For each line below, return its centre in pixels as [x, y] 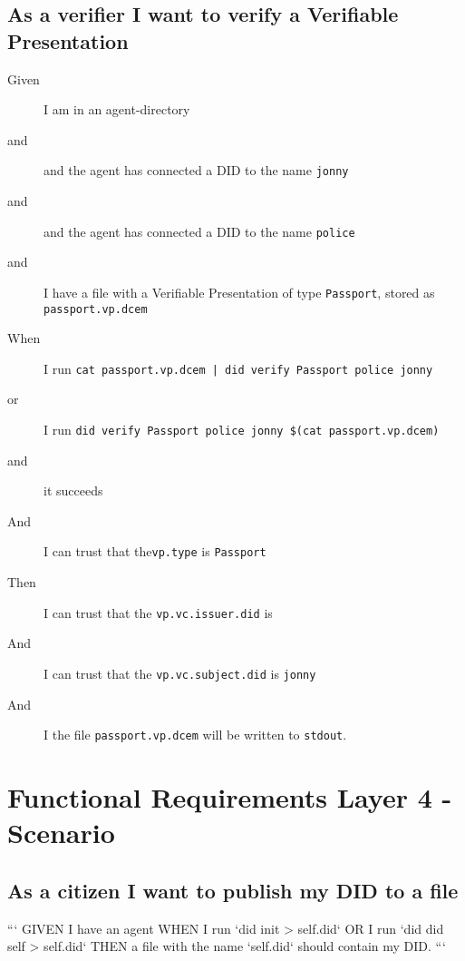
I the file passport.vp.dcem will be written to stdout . [195, 735]
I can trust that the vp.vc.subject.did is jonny [180, 673]
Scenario [61, 833]
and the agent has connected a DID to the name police [199, 231]
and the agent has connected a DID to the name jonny [196, 170]
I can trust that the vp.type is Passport [155, 551]
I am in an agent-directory [117, 109]
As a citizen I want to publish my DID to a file [233, 890]
